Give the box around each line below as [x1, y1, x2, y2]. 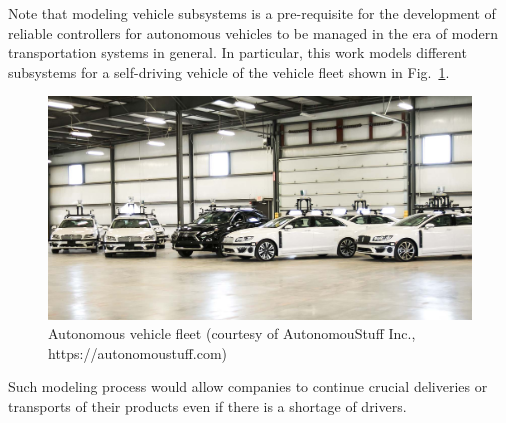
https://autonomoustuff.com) [48, 342, 228, 363]
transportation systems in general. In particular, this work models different [8, 42, 467, 63]
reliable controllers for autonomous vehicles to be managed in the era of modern [8, 22, 499, 43]
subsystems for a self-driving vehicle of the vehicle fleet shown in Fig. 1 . [8, 61, 450, 82]
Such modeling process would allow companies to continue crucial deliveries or [8, 376, 488, 397]
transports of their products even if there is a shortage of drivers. [8, 395, 407, 416]
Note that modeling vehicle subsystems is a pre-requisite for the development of [8, 3, 496, 23]
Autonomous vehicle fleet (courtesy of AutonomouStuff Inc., [48, 323, 416, 344]
